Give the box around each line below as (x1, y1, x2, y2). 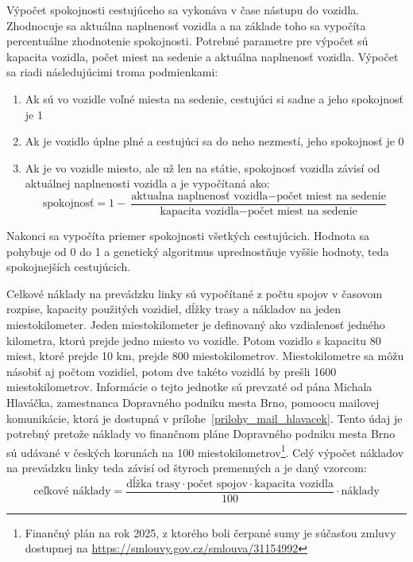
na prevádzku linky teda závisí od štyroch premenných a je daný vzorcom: (6, 459, 367, 475)
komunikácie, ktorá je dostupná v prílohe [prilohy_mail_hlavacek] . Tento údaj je (6, 409, 403, 426)
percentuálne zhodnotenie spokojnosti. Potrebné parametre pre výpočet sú (6, 33, 369, 49)
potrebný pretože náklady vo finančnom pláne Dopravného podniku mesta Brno (6, 425, 396, 442)
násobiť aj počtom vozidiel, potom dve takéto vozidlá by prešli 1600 (6, 362, 337, 379)
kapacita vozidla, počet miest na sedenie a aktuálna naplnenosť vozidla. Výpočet (6, 48, 399, 64)
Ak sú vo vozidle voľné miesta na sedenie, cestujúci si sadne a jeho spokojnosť (25, 90, 403, 107)
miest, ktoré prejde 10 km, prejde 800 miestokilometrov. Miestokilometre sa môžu (6, 347, 404, 364)
